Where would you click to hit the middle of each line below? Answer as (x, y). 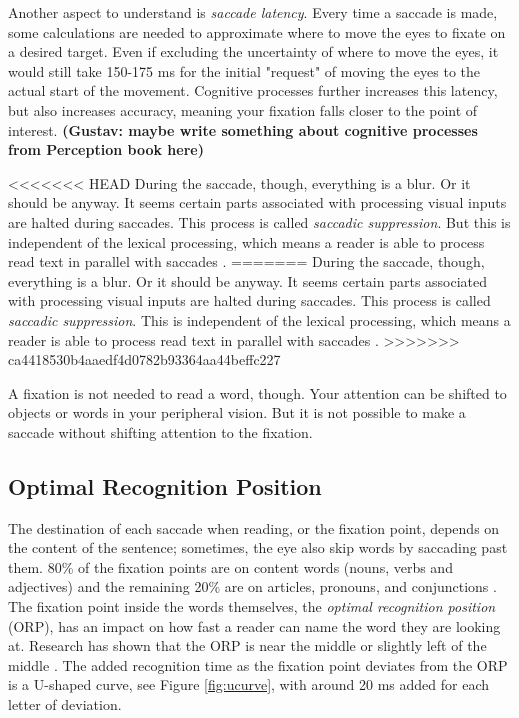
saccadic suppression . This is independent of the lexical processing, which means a (259, 319)
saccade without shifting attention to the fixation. (160, 431)
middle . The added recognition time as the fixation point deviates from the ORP (258, 664)
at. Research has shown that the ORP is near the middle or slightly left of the (247, 645)
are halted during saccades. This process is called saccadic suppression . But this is (259, 221)
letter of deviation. (65, 704)
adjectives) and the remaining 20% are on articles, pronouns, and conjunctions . (252, 586)
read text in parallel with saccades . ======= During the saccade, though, (246, 261)
